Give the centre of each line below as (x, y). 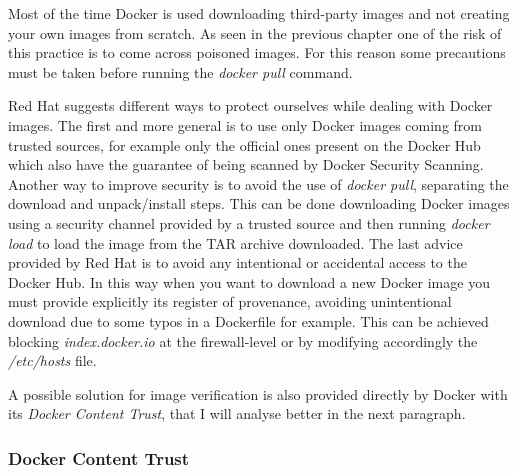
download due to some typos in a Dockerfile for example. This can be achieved (248, 320)
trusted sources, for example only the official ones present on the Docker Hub (244, 144)
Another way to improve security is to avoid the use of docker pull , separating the (258, 183)
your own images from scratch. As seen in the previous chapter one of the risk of (255, 32)
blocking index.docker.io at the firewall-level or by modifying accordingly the (243, 340)
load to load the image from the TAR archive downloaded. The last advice (235, 242)
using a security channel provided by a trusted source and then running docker (249, 222)
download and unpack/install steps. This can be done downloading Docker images (259, 203)
